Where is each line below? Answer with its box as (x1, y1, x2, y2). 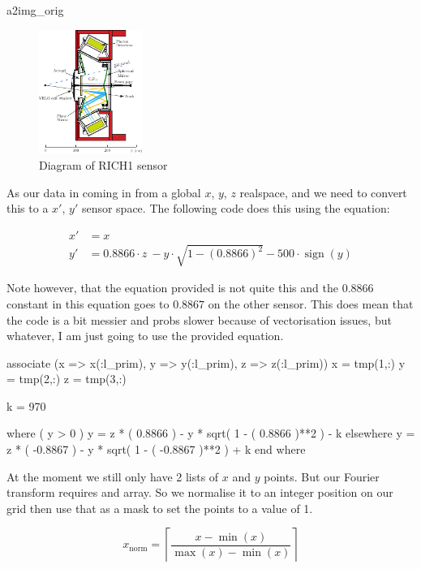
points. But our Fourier (264, 468, 380, 485)
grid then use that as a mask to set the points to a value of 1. (6, 499, 313, 516)
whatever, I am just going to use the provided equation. (6, 327, 284, 344)
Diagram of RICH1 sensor (39, 156, 168, 173)
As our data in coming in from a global (6, 183, 201, 200)
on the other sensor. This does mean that (208, 295, 414, 312)
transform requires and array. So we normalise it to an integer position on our (6, 484, 393, 501)
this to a (6, 200, 49, 217)
